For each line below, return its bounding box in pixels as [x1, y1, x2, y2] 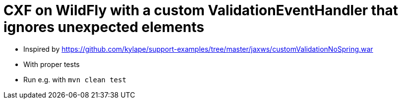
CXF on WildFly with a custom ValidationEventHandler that [3, 2, 399, 19]
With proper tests [23, 60, 80, 69]
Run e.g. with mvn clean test [23, 75, 126, 84]
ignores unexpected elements [3, 19, 204, 35]
